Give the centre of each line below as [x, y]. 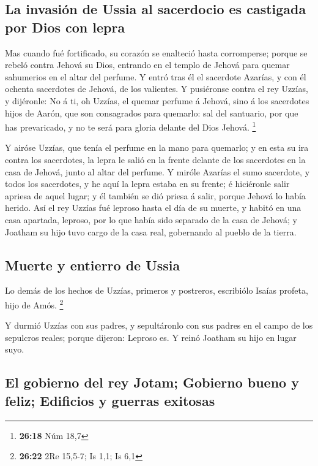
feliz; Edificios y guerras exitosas [110, 400]
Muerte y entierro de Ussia [93, 265]
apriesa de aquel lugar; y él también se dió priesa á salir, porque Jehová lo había [155, 195]
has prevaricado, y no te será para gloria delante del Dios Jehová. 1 [131, 126]
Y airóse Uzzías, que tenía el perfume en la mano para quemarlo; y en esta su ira [157, 147]
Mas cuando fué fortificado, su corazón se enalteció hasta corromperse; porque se [156, 52]
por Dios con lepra [65, 27]
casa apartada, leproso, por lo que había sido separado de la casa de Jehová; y [151, 219]
